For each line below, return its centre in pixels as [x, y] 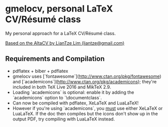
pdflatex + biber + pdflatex [40, 71]
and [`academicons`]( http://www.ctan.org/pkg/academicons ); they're [85, 81]
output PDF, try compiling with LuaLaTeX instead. [64, 119]
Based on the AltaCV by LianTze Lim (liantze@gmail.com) [65, 43]
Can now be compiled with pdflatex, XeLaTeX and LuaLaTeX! [75, 103]
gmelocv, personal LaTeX [59, 9]
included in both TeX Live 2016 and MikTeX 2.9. [62, 87]
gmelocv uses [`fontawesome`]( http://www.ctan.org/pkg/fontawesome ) [87, 76]
